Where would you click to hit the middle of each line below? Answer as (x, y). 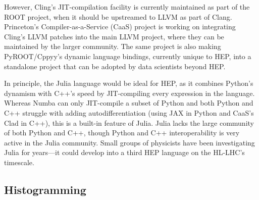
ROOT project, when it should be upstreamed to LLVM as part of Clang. (118, 16)
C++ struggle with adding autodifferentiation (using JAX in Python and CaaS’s (129, 112)
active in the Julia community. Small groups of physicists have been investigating (129, 142)
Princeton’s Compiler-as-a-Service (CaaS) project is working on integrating (120, 27)
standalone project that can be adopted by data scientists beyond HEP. (115, 66)
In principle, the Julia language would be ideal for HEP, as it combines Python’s (129, 83)
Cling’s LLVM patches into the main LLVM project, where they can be (114, 36)
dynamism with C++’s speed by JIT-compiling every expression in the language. (129, 93)
